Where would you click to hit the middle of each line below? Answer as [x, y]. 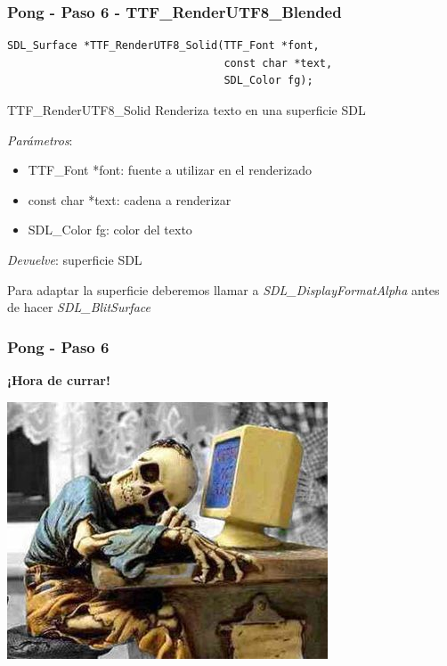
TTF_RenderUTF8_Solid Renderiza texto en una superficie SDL [187, 110]
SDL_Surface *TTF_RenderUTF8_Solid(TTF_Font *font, [163, 46]
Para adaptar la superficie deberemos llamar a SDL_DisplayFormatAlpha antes [223, 289]
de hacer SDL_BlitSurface [79, 307]
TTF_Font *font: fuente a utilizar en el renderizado [170, 170]
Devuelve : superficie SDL [75, 259]
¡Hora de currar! [59, 379]
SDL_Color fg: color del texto [110, 230]
